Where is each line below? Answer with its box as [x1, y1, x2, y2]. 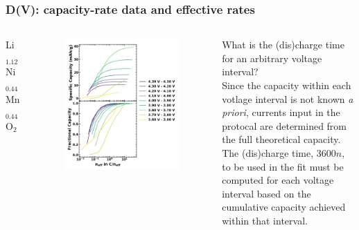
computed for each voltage [222, 173, 334, 187]
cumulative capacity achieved [222, 200, 346, 214]
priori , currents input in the [222, 105, 340, 119]
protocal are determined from [222, 118, 347, 133]
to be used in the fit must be [222, 159, 344, 173]
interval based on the [222, 186, 311, 200]
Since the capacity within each [222, 78, 351, 92]
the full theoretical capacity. [222, 132, 341, 146]
